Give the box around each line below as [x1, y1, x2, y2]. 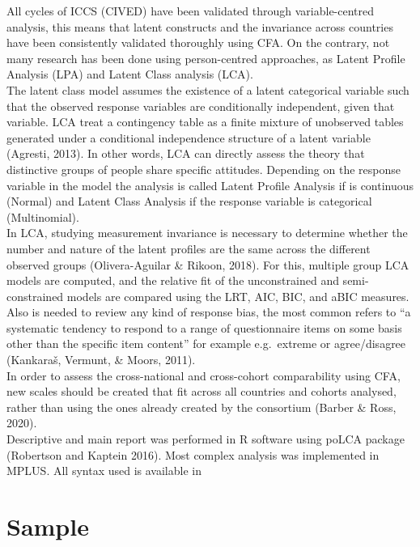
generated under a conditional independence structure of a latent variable [6, 129, 371, 146]
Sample [6, 510, 89, 542]
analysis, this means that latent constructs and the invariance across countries [6, 18, 393, 35]
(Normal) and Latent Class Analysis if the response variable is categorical [6, 193, 372, 210]
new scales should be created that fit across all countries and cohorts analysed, [6, 383, 397, 400]
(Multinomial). [6, 208, 79, 225]
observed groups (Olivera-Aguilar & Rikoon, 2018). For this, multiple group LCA [6, 256, 409, 273]
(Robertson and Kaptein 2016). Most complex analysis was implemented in [6, 446, 380, 463]
